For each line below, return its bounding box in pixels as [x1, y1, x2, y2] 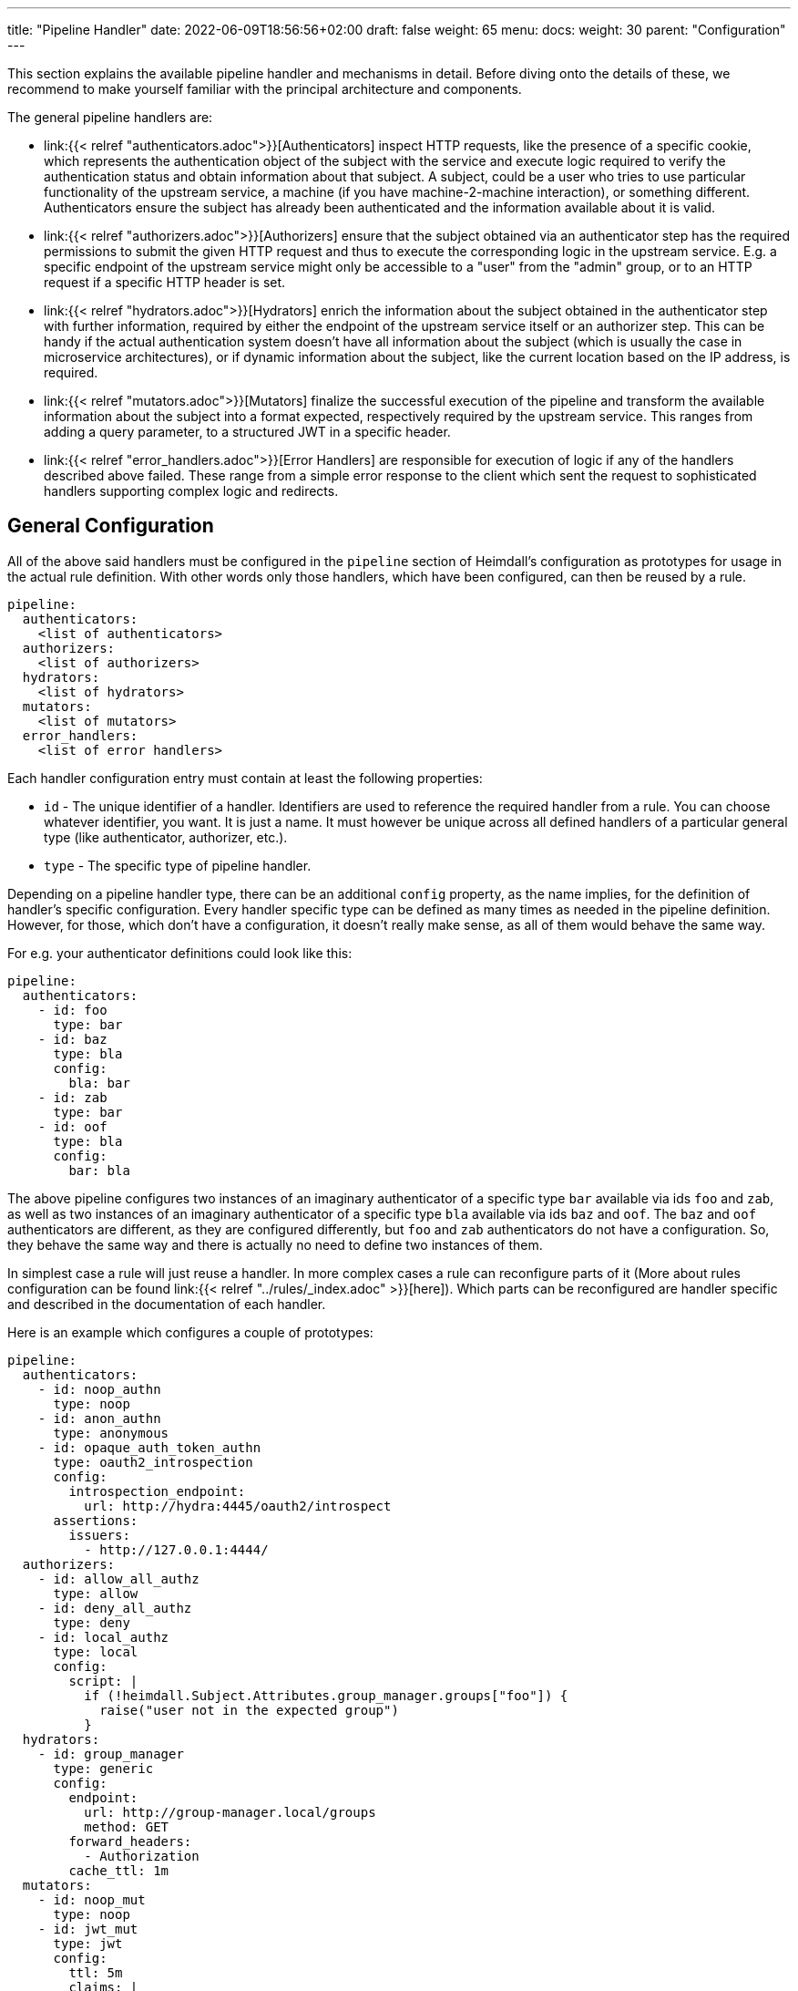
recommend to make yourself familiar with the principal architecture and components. [7, 81, 522, 97]
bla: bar [68, 1075, 130, 1090]
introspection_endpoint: [68, 1483, 246, 1499]
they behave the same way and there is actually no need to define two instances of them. [7, 1236, 543, 1253]
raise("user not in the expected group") [99, 1702, 399, 1718]
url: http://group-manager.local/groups [84, 1804, 376, 1820]
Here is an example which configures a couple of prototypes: [7, 1324, 373, 1340]
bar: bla [68, 1162, 130, 1178]
